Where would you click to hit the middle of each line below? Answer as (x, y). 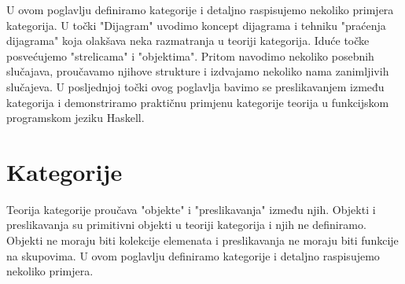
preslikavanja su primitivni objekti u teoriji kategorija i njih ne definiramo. (186, 225)
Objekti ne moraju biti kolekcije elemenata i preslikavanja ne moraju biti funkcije (202, 240)
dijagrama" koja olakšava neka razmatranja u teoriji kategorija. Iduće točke (188, 41)
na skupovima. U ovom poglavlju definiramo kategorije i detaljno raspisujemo (193, 255)
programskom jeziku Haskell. (75, 118)
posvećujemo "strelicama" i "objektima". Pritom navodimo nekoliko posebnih (190, 55)
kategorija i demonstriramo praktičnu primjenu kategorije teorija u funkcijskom (198, 102)
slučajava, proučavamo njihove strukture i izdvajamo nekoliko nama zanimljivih (198, 71)
